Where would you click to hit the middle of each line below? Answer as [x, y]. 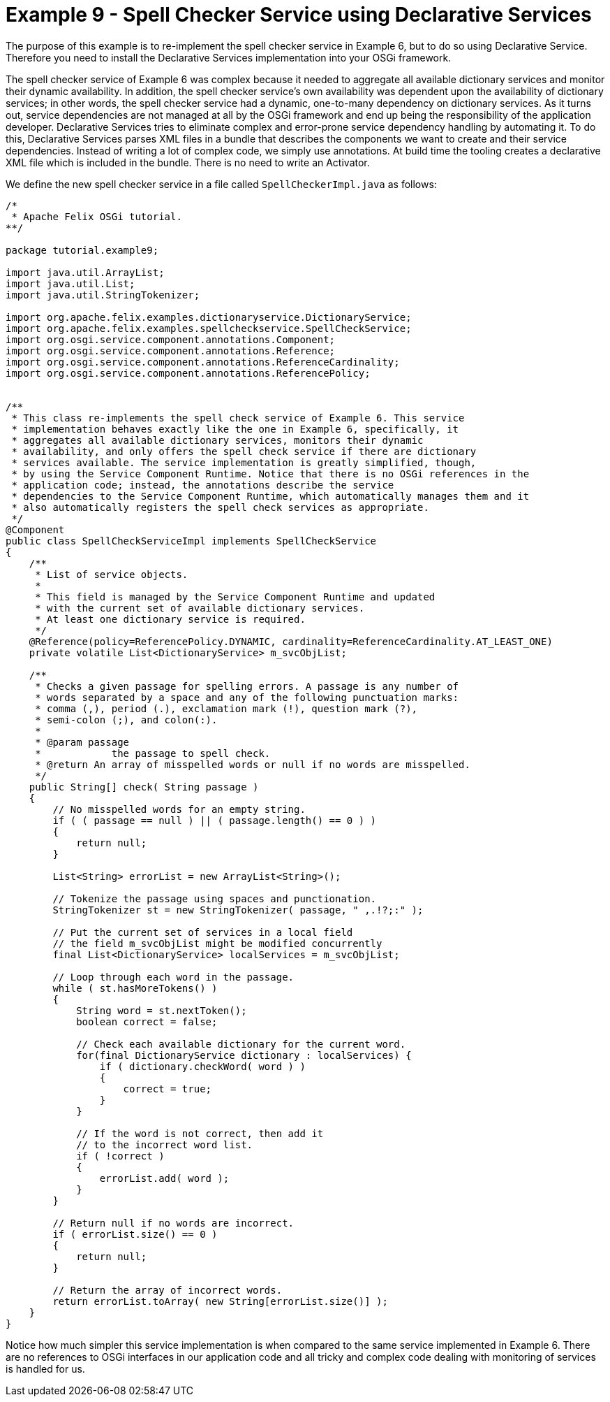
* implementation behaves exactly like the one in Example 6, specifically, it [235, 429]
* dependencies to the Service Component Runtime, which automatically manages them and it [270, 496]
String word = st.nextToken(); [162, 1010]
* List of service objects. [112, 574]
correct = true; [168, 1089]
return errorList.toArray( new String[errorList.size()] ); [220, 1301]
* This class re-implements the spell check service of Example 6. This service [238, 418]
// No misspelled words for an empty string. [179, 809]
